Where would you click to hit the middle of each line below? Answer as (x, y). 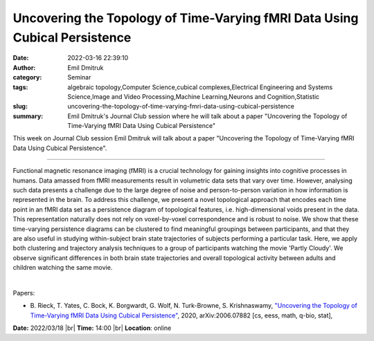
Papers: (24, 293)
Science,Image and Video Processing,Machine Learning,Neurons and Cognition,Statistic (194, 96)
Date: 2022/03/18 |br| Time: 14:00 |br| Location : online (92, 328)
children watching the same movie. (63, 268)
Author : (24, 67)
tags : (20, 87)
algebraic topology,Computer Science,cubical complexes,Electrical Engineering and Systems (200, 87)
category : (27, 77)
